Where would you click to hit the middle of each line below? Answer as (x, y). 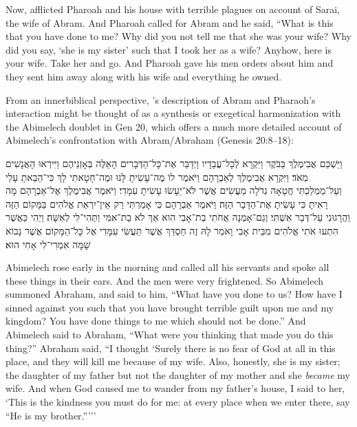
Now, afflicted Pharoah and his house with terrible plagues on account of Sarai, (173, 9)
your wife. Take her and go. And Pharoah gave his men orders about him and (170, 63)
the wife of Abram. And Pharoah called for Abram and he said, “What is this (170, 22)
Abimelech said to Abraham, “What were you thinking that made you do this (170, 335)
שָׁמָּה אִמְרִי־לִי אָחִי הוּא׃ (48, 244)
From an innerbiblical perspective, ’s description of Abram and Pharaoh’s (161, 99)
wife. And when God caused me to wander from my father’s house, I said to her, (175, 388)
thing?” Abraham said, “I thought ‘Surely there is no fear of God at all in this (171, 348)
